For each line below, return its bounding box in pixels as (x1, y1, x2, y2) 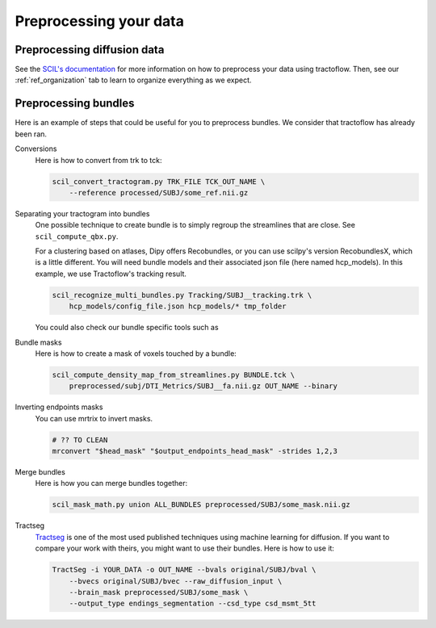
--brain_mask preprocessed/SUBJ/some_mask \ (69, 588, 249, 597)
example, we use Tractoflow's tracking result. (35, 269, 187, 278)
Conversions (15, 144, 57, 153)
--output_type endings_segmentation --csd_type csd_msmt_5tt (69, 599, 317, 609)
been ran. (15, 129, 48, 139)
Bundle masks (15, 337, 62, 347)
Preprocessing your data (15, 12, 185, 30)
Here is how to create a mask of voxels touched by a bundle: (35, 348, 237, 358)
